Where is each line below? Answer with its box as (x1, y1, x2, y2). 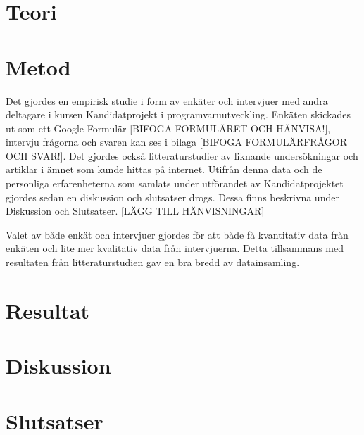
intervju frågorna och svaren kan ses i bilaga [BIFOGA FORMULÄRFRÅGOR (6, 134, 347, 149)
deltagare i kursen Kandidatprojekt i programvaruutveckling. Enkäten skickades (6, 107, 351, 122)
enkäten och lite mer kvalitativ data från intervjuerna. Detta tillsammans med (6, 241, 344, 256)
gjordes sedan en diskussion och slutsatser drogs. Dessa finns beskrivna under (6, 189, 339, 204)
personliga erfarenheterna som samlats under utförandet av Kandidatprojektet (6, 176, 344, 191)
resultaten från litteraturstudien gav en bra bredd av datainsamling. (6, 255, 300, 270)
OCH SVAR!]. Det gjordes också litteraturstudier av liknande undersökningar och (6, 148, 358, 163)
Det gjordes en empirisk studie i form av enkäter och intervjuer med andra (6, 93, 328, 108)
